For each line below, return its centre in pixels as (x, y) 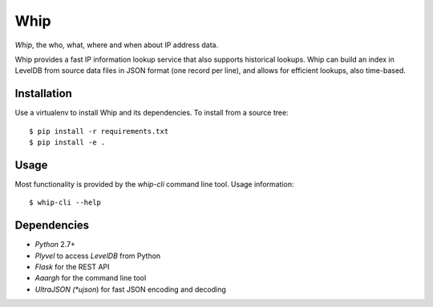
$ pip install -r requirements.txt (99, 131)
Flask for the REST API (72, 267)
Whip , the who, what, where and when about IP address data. (117, 45)
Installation (43, 93)
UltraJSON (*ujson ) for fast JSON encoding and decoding (130, 289)
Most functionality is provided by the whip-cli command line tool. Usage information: (154, 184)
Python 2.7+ (55, 244)
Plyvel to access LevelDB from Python (98, 256)
